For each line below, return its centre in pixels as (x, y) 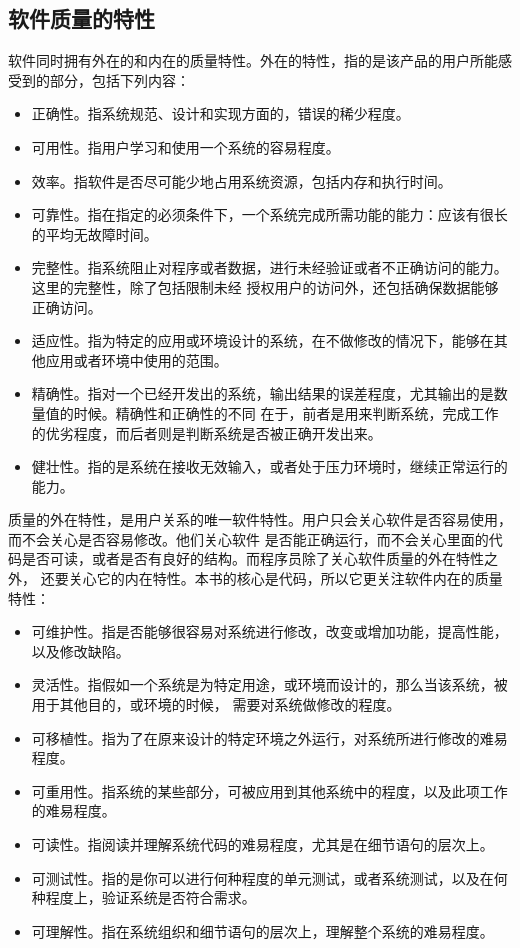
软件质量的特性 (81, 18)
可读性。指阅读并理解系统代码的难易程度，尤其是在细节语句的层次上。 (262, 844)
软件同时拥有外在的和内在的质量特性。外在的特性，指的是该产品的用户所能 (253, 60)
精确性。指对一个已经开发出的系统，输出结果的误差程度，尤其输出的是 (262, 393)
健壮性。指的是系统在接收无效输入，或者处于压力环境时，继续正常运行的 (269, 466)
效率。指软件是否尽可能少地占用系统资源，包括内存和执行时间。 (241, 180)
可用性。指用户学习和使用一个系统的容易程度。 (185, 146)
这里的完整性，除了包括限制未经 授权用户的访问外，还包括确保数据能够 (265, 286)
